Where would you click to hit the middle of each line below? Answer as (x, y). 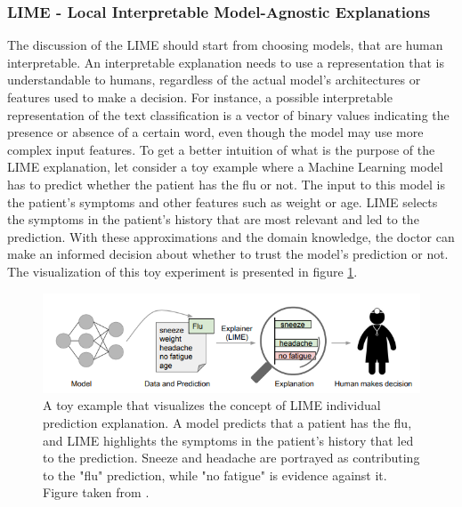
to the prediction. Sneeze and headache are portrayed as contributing (231, 458)
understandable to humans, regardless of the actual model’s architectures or (214, 80)
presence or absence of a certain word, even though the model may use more (215, 132)
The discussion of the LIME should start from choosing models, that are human (225, 45)
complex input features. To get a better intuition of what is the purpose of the (221, 149)
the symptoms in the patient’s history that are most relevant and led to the (213, 219)
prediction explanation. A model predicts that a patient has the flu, (227, 422)
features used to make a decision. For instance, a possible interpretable (200, 97)
